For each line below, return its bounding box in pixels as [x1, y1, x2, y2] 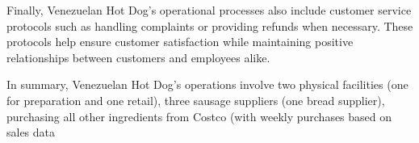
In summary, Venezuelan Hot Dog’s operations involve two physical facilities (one [6, 76, 409, 93]
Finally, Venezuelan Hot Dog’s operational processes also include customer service [6, 2, 412, 18]
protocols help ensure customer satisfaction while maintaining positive [6, 33, 354, 50]
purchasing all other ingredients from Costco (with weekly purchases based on [6, 107, 392, 124]
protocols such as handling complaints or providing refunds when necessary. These [6, 17, 413, 34]
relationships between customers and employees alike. [6, 48, 270, 65]
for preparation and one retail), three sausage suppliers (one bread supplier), [6, 91, 385, 108]
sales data [6, 124, 56, 141]
